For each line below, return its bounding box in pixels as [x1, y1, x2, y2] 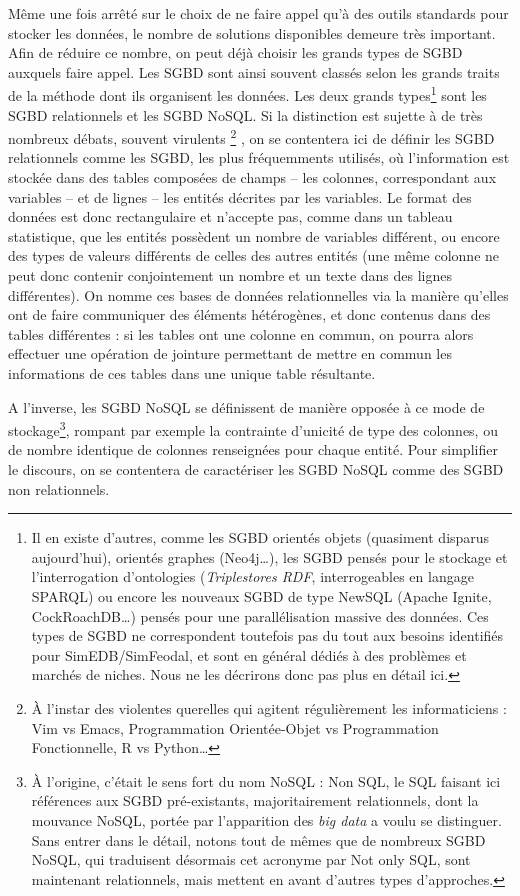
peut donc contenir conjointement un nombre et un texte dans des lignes [8, 265, 453, 286]
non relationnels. [8, 478, 110, 499]
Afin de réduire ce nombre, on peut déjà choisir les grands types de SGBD [8, 42, 463, 63]
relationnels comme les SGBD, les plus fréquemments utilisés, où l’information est [8, 147, 510, 168]
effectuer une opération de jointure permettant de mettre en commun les [8, 343, 452, 364]
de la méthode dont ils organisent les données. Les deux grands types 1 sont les [8, 82, 487, 106]
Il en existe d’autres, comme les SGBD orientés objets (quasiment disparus [31, 527, 490, 548]
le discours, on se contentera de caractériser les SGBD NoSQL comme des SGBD [8, 459, 504, 480]
